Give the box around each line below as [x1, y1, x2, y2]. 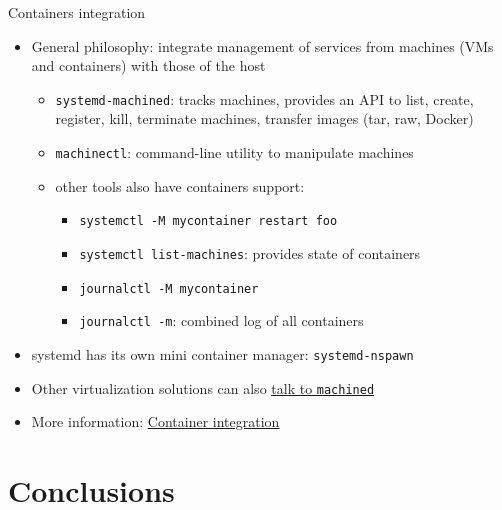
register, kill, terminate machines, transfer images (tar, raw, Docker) [55, 108, 474, 129]
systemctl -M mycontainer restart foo [79, 214, 338, 229]
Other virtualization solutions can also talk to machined [31, 377, 375, 398]
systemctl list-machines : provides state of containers [79, 242, 421, 263]
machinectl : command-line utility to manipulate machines [55, 142, 414, 163]
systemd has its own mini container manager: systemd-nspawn [31, 343, 414, 364]
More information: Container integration [31, 411, 280, 432]
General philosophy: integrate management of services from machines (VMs [31, 35, 494, 56]
